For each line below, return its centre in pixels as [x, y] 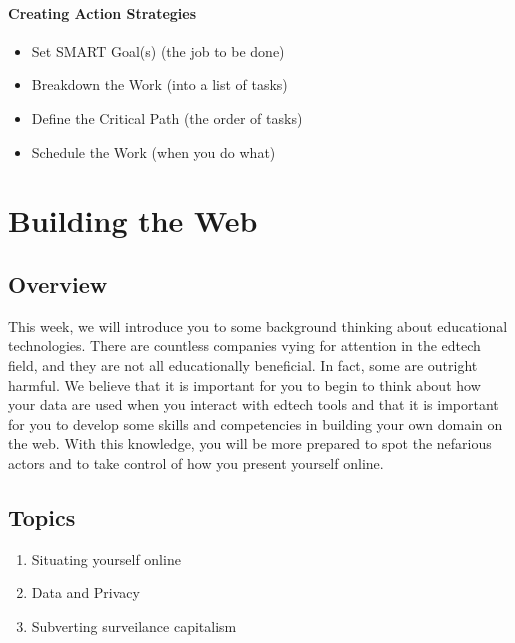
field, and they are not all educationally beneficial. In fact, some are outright [243, 364]
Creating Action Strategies [102, 12]
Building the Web [133, 220]
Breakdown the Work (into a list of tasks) [159, 84]
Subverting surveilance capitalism [134, 625]
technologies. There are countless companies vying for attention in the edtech [244, 345]
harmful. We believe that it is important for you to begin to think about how [244, 384]
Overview [58, 283]
